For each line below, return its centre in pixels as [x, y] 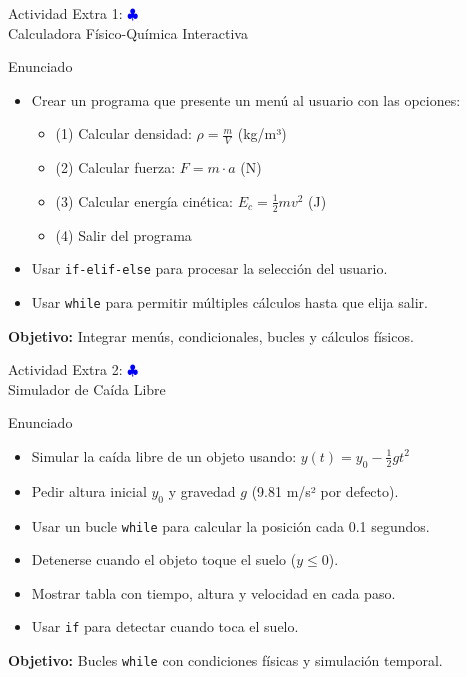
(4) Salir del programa [123, 234]
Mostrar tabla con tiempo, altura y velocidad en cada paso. [213, 592]
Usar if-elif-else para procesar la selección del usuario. [209, 268]
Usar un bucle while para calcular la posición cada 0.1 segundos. [230, 525]
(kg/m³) [262, 133]
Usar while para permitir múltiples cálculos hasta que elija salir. [229, 301]
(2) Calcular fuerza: [115, 167]
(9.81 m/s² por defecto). [325, 490]
